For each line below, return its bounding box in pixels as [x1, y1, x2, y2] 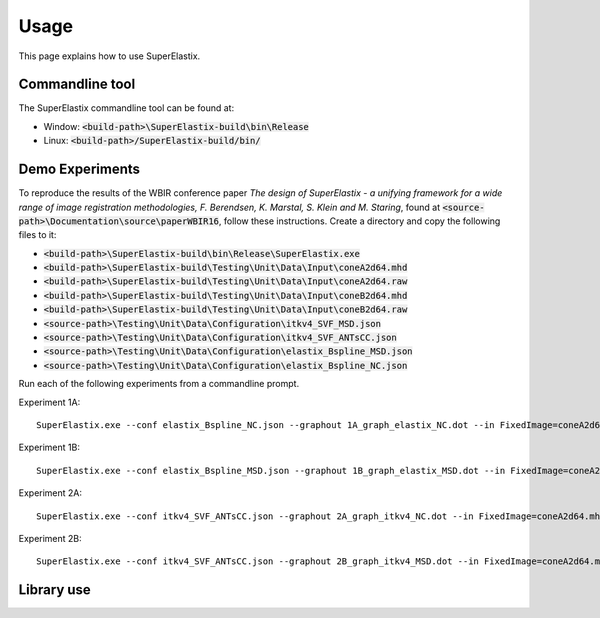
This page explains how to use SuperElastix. [18, 50, 201, 62]
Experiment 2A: [18, 487, 83, 499]
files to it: [18, 229, 57, 241]
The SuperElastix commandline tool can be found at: [18, 102, 235, 114]
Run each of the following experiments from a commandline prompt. [18, 378, 300, 390]
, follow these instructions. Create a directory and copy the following [218, 215, 501, 227]
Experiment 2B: [18, 532, 82, 544]
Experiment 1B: [18, 441, 80, 454]
